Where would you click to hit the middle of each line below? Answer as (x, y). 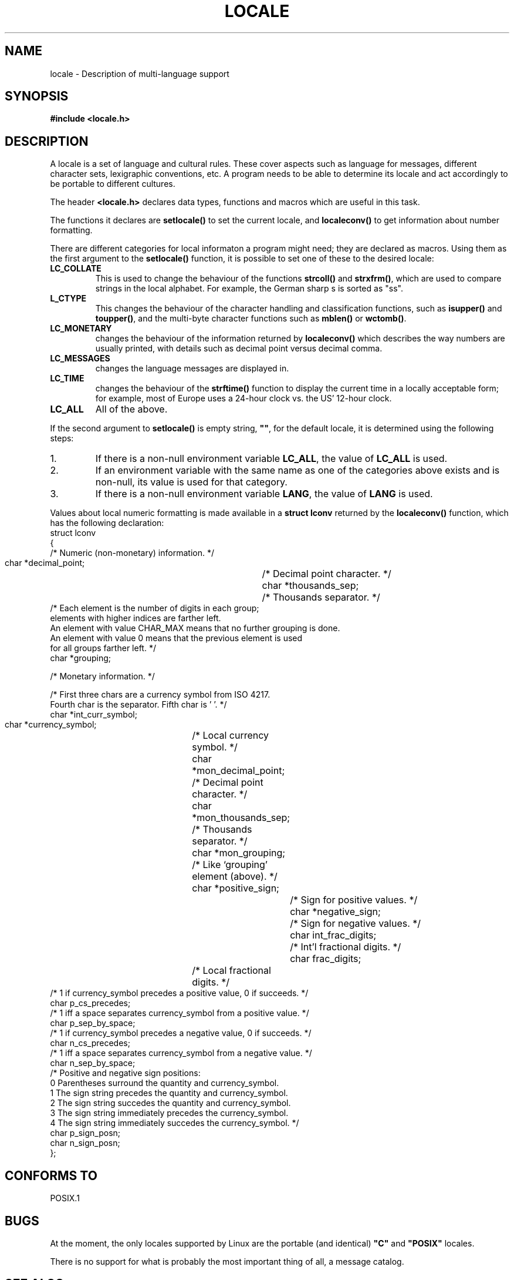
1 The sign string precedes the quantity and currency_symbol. (169, 1093)
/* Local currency (231, 736)
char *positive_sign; (236, 888)
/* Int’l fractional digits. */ (346, 947)
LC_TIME (67, 378)
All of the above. (131, 409)
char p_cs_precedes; (90, 1003)
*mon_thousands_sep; (241, 818)
